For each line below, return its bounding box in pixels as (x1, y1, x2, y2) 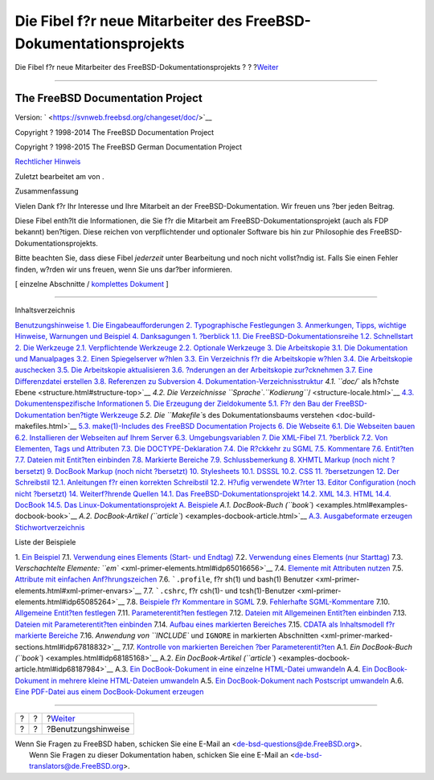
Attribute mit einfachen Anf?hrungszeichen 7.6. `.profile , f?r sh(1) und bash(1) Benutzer (14, 574, 313, 584)
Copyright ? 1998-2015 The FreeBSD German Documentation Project (14, 142, 243, 152)
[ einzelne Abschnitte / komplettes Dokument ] (14, 279, 169, 288)
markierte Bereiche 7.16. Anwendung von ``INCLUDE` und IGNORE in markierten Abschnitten (14, 631, 319, 640)
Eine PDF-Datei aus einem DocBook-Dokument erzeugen (14, 687, 204, 696)
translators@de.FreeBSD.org (29, 762, 124, 771)
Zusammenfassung (14, 186, 80, 196)
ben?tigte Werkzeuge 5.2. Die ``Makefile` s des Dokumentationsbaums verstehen (67, 410, 334, 419)
